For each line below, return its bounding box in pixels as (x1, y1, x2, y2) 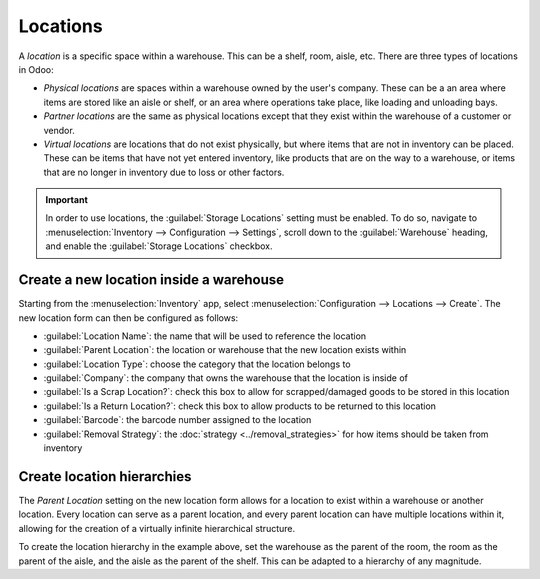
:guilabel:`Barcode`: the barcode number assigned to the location (43, 414, 312, 426)
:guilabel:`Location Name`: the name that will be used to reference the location (43, 330, 367, 342)
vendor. (43, 124, 75, 136)
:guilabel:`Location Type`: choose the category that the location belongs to (43, 358, 351, 370)
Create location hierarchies (18, 468, 192, 485)
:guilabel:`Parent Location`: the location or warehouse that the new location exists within (43, 344, 407, 356)
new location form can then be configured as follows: (18, 311, 239, 324)
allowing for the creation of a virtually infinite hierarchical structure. (18, 522, 296, 534)
